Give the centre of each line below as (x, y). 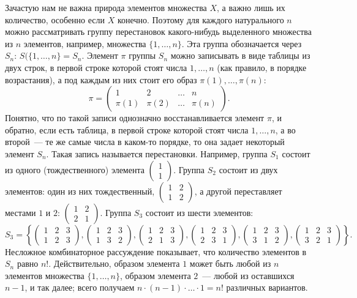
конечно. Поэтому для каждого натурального (201, 19)
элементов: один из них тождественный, (80, 191)
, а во (285, 129)
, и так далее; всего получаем (80, 287)
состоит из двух (248, 169)
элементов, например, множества (85, 43)
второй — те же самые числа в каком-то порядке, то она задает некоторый (145, 142)
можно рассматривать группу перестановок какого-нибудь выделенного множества (158, 32)
